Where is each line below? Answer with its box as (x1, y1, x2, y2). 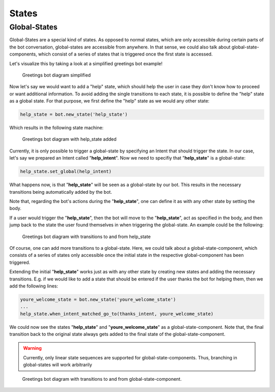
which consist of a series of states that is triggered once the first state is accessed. (38, 51, 213, 57)
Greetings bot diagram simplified (22, 72, 91, 78)
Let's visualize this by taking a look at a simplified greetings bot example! (9, 60, 163, 66)
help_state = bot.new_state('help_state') (20, 112, 128, 117)
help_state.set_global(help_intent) (20, 169, 112, 174)
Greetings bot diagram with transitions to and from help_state (22, 233, 151, 240)
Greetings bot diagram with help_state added (22, 136, 117, 142)
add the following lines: (9, 283, 59, 289)
